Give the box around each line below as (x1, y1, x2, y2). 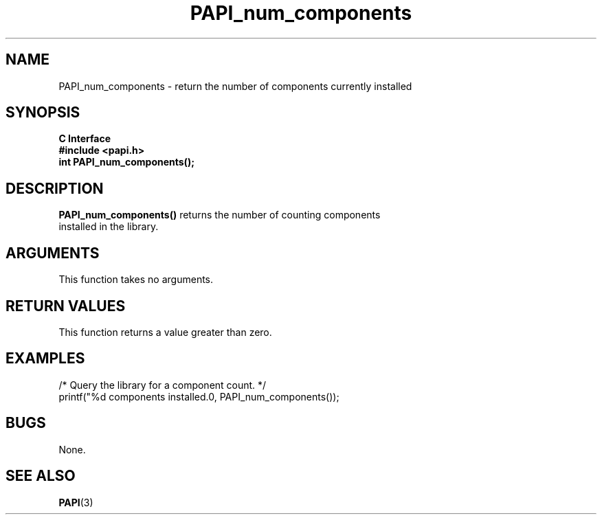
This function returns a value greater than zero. (58, 326, 272, 338)
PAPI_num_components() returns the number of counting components (58, 209, 381, 221)
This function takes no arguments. (58, 273, 214, 286)
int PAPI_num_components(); (58, 156, 194, 168)
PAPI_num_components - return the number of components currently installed (58, 80, 412, 92)
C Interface (58, 133, 111, 145)
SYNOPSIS (5, 104, 80, 122)
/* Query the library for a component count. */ (58, 378, 267, 391)
